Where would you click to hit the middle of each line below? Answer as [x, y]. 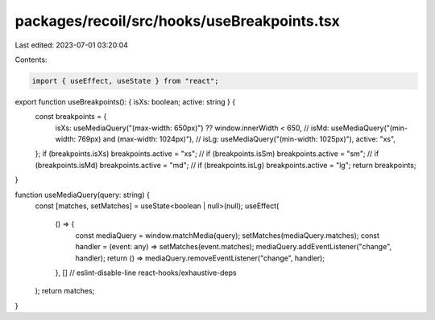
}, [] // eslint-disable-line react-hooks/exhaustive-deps [146, 273]
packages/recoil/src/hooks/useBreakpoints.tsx [177, 21]
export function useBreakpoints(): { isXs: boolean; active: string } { [125, 101]
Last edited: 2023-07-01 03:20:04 [72, 45]
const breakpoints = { [71, 117]
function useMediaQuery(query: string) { [83, 195]
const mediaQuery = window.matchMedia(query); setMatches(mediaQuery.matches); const [228, 235]
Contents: [31, 59]
